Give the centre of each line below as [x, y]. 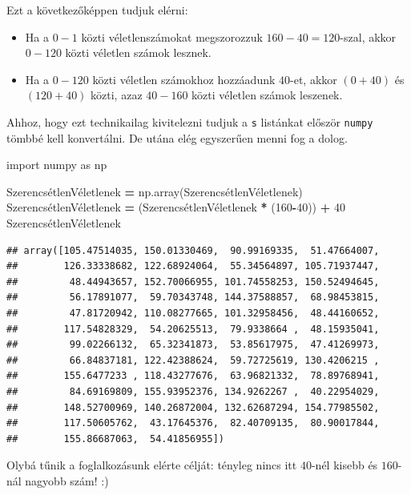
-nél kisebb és [345, 465]
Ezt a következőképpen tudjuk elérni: [97, 10]
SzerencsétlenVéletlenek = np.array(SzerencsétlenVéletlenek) [155, 191]
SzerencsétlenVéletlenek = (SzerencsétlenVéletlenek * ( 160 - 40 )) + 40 [176, 207]
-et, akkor [314, 79]
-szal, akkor [368, 36]
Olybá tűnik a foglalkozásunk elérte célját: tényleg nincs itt [152, 465]
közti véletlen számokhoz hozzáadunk [184, 79]
